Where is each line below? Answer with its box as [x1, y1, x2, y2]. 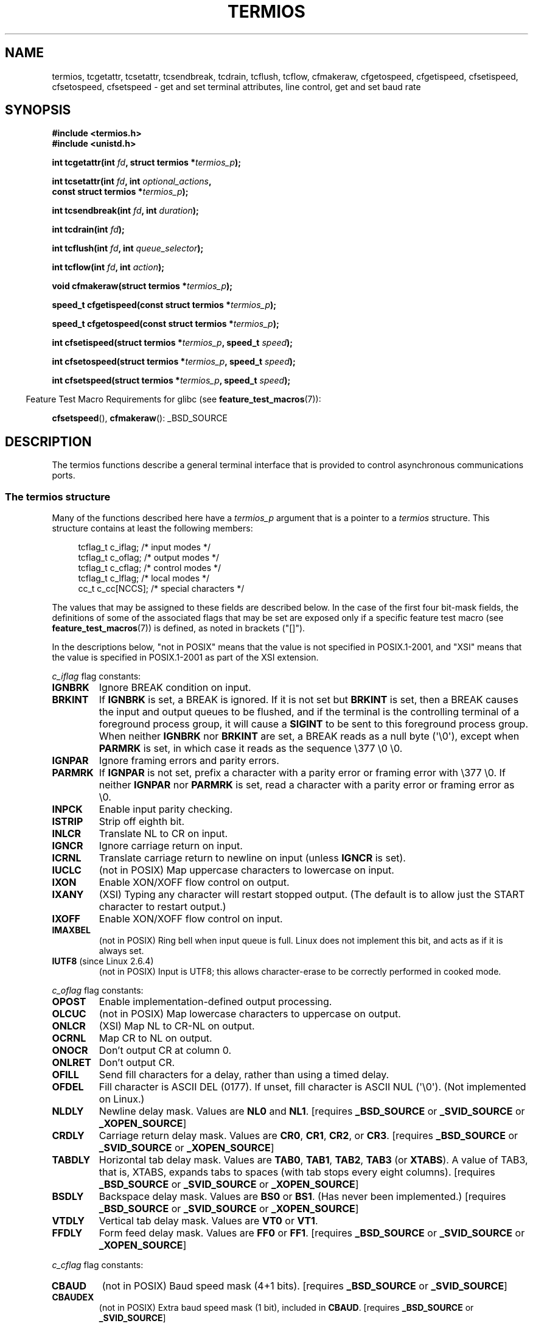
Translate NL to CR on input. [99, 827, 228, 840]
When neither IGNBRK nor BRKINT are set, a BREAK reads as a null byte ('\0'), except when [99, 730, 520, 743]
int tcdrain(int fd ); [52, 224, 125, 235]
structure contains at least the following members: [52, 523, 253, 534]
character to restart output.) [99, 900, 226, 913]
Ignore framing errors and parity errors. [99, 754, 279, 767]
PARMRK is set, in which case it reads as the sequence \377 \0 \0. [99, 742, 403, 755]
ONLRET [52, 1056, 91, 1069]
